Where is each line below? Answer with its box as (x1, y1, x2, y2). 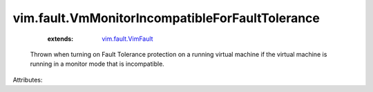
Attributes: (12, 75, 43, 84)
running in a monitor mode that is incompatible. (30, 59, 165, 68)
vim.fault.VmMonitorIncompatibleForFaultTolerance (12, 10, 321, 26)
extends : (47, 35, 74, 43)
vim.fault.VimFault (102, 35, 153, 43)
